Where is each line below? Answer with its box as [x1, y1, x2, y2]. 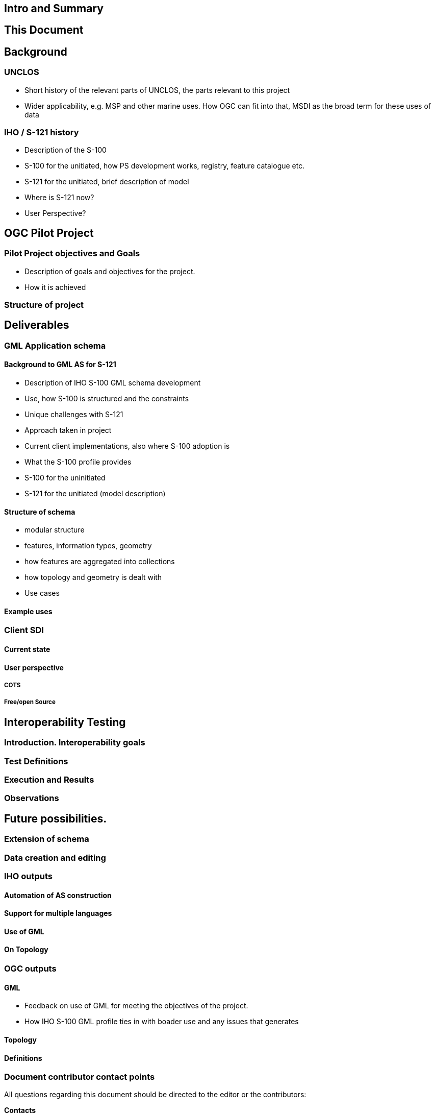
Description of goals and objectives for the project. [24, 267, 195, 276]
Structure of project [4, 299, 84, 310]
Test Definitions [4, 756, 68, 766]
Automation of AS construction [4, 890, 112, 900]
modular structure [24, 525, 85, 535]
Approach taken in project [24, 426, 112, 435]
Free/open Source [4, 698, 56, 706]
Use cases [24, 589, 60, 598]
